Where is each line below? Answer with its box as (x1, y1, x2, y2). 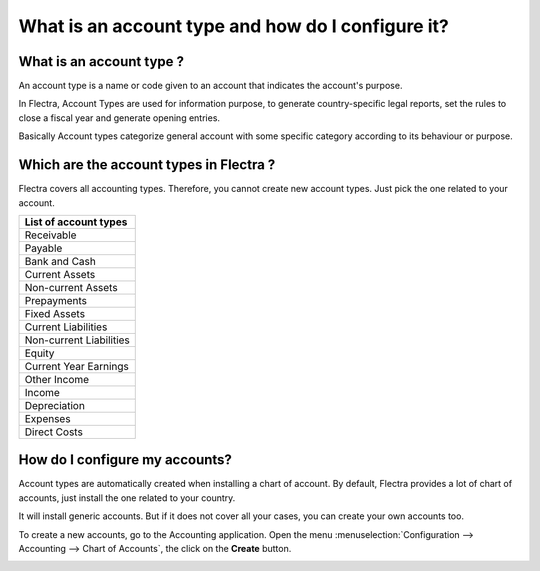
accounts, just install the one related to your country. (18, 491, 236, 504)
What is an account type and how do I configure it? (18, 15, 449, 37)
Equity (24, 346, 55, 360)
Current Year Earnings (24, 359, 129, 373)
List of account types (24, 215, 128, 229)
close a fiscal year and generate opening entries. (18, 111, 220, 124)
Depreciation (24, 398, 85, 412)
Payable (24, 241, 63, 255)
